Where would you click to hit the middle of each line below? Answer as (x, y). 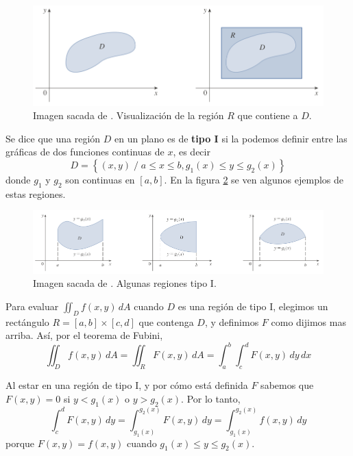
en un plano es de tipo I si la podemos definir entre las (231, 138)
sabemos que (287, 385)
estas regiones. (36, 193)
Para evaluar (32, 306)
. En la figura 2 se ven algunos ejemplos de (254, 180)
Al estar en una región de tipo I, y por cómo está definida (127, 385)
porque (20, 443)
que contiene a (268, 115)
